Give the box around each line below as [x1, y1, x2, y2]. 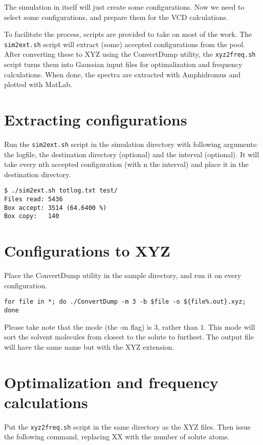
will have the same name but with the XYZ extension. [4, 341, 174, 352]
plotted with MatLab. [4, 79, 72, 90]
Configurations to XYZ [4, 240, 170, 261]
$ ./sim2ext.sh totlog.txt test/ [4, 187, 118, 195]
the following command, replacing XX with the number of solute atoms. [4, 431, 230, 442]
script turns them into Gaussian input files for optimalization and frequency [4, 59, 243, 70]
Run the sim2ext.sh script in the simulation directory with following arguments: [4, 139, 258, 149]
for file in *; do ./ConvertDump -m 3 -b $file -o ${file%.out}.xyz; [4, 298, 246, 306]
